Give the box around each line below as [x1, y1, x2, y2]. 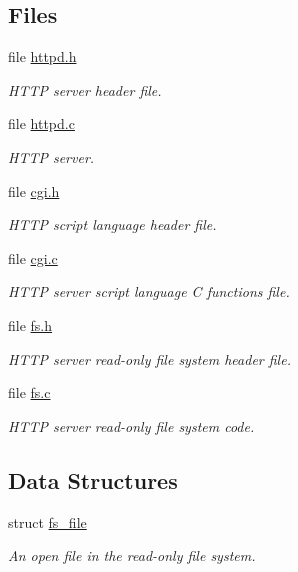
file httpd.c [8, 113, 75, 134]
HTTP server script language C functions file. [8, 281, 290, 302]
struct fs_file [8, 511, 87, 532]
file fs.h [8, 314, 53, 335]
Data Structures [8, 464, 178, 495]
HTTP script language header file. [8, 214, 217, 235]
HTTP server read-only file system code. [8, 415, 255, 436]
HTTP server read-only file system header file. [8, 348, 291, 369]
